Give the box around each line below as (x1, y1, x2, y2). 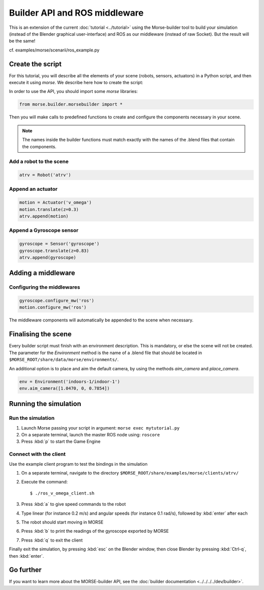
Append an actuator (9, 186, 58, 193)
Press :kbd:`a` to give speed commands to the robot (21, 501, 126, 507)
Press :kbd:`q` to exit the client (21, 537, 83, 543)
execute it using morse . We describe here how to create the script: (9, 80, 144, 86)
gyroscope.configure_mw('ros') (19, 298, 95, 303)
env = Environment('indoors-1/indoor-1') (19, 379, 120, 384)
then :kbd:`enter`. (9, 553, 44, 559)
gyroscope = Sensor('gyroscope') (19, 241, 100, 247)
